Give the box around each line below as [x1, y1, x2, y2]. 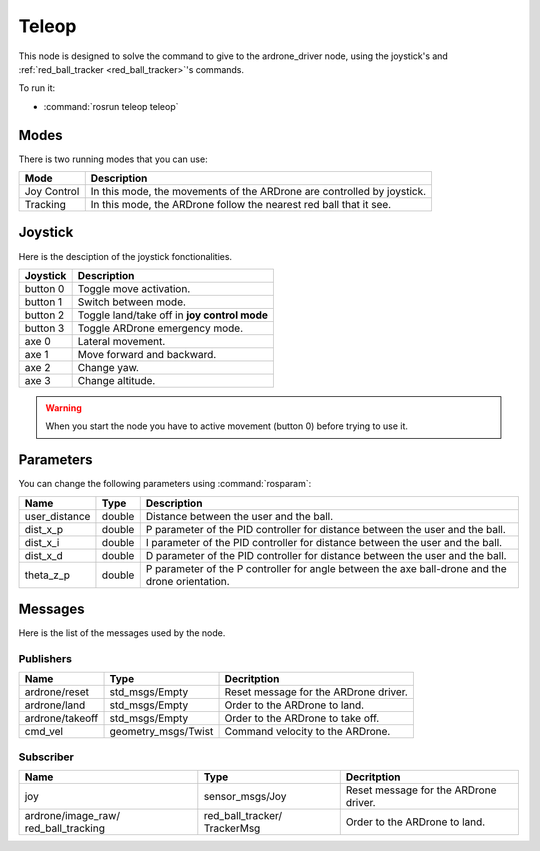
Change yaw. [77, 360, 140, 374]
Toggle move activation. [77, 281, 191, 295]
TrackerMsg [203, 821, 261, 835]
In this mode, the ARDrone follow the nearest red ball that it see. [90, 198, 392, 212]
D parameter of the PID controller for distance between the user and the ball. [145, 548, 507, 562]
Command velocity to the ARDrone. [224, 725, 391, 739]
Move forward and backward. [77, 347, 217, 361]
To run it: [18, 82, 56, 94]
